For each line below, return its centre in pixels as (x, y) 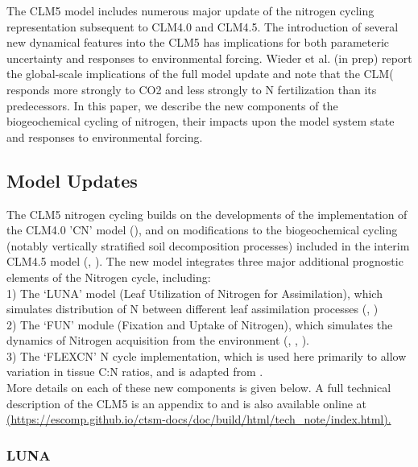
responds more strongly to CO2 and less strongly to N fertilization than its (192, 89)
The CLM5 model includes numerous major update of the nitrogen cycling (190, 10)
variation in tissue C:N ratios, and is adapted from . (135, 372)
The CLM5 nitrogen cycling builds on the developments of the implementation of (207, 214)
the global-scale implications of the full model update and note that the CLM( (200, 74)
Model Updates (72, 180)
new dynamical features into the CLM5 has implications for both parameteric (198, 42)
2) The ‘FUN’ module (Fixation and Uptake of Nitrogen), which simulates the (200, 324)
